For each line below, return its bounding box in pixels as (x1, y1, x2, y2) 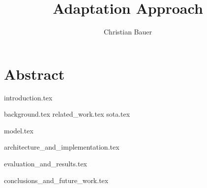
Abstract (4, 63, 65, 84)
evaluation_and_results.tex (4, 158, 87, 169)
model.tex (4, 125, 33, 135)
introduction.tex (4, 92, 53, 102)
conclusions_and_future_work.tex (4, 175, 109, 185)
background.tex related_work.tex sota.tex (4, 109, 130, 119)
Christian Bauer (104, 27, 152, 37)
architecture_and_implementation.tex (4, 142, 119, 152)
